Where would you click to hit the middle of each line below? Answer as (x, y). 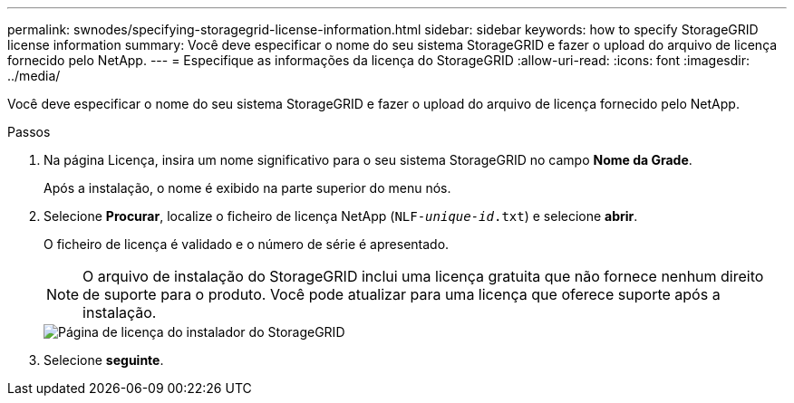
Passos (29, 132)
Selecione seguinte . (104, 360)
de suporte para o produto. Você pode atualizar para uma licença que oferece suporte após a (402, 294)
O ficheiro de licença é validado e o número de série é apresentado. (247, 244)
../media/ (34, 76)
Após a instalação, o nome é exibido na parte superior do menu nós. (247, 188)
